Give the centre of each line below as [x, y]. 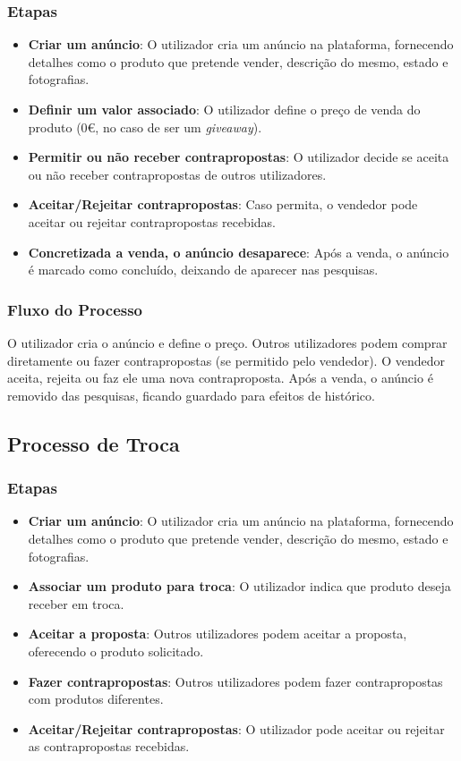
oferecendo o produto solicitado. [116, 651]
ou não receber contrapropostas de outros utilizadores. [177, 174]
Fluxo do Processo [75, 309]
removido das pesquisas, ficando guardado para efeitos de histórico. [191, 395]
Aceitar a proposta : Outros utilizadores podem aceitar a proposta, [218, 634]
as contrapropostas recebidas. [109, 746]
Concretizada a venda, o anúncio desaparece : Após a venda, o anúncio [239, 252]
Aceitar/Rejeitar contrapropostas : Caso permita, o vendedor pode [223, 204]
